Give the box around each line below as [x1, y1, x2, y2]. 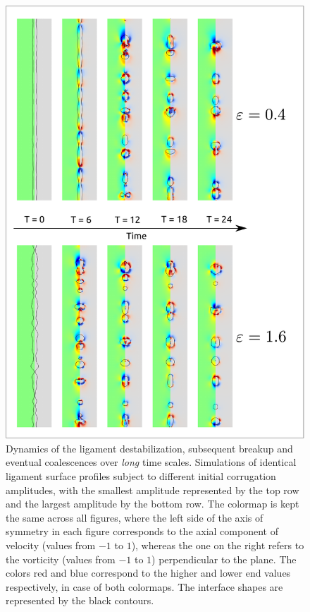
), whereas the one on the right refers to [131, 537, 304, 552]
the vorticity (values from [6, 551, 116, 566]
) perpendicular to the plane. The [151, 551, 297, 566]
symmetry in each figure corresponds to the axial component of [6, 524, 278, 539]
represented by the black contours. [6, 593, 154, 608]
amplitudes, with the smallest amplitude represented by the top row [6, 482, 299, 497]
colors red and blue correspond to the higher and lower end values [6, 565, 291, 580]
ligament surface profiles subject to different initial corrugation [6, 469, 276, 484]
